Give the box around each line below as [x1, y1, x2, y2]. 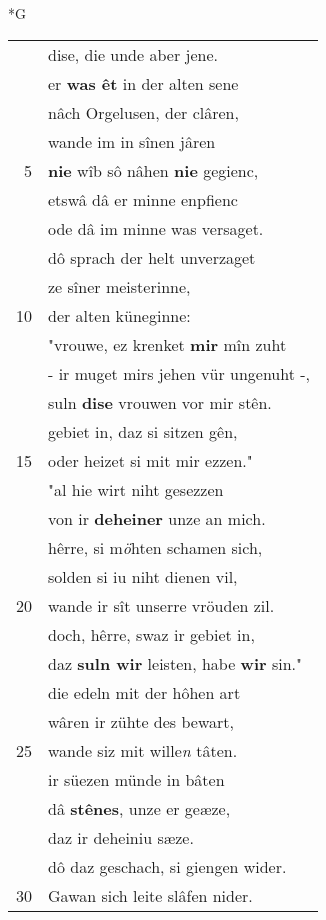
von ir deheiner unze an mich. [48, 506, 266, 530]
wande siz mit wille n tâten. [48, 738, 238, 762]
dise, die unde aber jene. [48, 42, 218, 66]
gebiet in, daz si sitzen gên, [48, 419, 238, 443]
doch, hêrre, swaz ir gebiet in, [48, 622, 255, 646]
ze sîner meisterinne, [48, 274, 191, 298]
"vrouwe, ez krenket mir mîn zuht [48, 332, 287, 356]
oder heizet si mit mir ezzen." [48, 448, 253, 472]
